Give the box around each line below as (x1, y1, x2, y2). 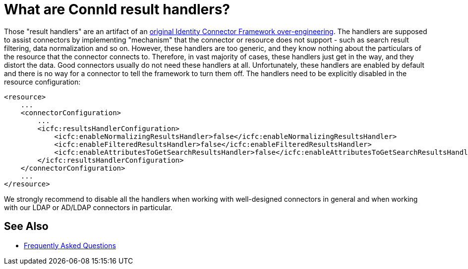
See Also (4, 220, 49, 233)
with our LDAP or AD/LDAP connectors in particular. (4, 203, 173, 212)
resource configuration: (4, 77, 81, 86)
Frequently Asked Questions (24, 241, 116, 250)
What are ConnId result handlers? (4, 1, 230, 18)
